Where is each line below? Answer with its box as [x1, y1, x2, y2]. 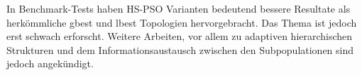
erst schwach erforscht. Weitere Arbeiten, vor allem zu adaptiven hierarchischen [6, 29, 353, 43]
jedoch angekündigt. [6, 56, 94, 71]
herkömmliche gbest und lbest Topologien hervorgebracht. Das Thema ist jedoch [6, 15, 357, 29]
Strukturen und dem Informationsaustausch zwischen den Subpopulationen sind [6, 42, 354, 57]
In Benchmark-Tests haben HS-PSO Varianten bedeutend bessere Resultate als [6, 1, 351, 15]
